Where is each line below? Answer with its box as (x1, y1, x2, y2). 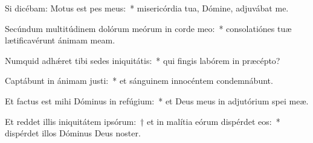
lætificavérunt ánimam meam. (5, 34, 115, 46)
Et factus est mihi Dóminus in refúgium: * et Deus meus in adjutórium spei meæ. (5, 94, 309, 107)
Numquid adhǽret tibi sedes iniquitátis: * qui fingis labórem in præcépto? (5, 54, 280, 66)
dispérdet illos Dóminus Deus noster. (5, 127, 141, 139)
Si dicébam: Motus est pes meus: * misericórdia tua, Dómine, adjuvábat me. (5, 2, 289, 14)
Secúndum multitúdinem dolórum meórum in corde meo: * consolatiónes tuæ (5, 22, 292, 34)
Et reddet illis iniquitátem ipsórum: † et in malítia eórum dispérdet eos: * (5, 115, 280, 127)
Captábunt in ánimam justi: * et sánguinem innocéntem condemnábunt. (5, 74, 273, 87)
